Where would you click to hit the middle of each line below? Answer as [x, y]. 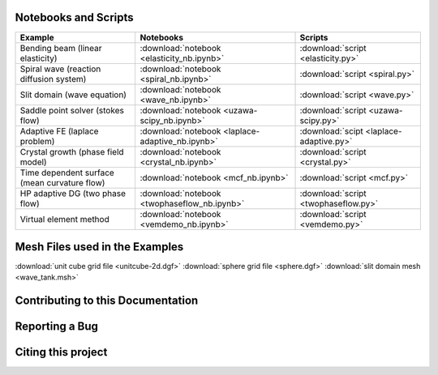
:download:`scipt [332, 131]
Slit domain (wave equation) [73, 95]
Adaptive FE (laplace [59, 131]
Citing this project [61, 352]
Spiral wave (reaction [60, 69]
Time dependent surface [67, 173]
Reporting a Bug [57, 327]
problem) [37, 141]
